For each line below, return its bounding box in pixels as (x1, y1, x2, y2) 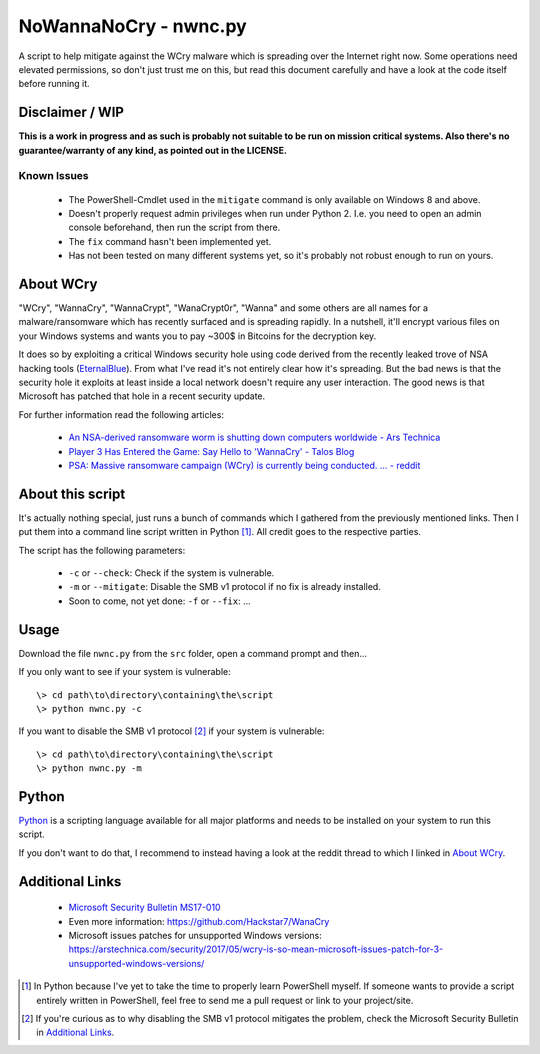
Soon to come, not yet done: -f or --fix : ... (68, 595, 252, 607)
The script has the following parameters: (18, 544, 186, 556)
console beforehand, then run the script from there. (68, 221, 281, 234)
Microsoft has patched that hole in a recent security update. (18, 390, 266, 402)
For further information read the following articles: (18, 408, 225, 420)
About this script (18, 485, 126, 502)
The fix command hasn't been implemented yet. (68, 235, 272, 247)
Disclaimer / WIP (18, 104, 125, 121)
